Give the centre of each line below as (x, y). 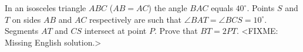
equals (222, 8)
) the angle (168, 8)
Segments (22, 31)
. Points (261, 8)
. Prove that (176, 31)
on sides (26, 19)
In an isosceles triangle (46, 8)
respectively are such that (136, 19)
